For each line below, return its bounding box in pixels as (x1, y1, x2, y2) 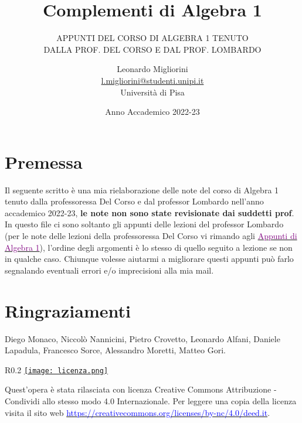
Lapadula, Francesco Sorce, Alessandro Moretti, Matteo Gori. (5, 344, 226, 356)
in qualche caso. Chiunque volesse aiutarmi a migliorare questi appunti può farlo (5, 253, 294, 265)
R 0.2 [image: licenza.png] (5, 363, 108, 376)
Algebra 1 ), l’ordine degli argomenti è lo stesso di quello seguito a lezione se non (5, 241, 293, 253)
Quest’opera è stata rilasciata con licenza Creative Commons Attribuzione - (5, 383, 277, 395)
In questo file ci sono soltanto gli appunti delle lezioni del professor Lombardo (5, 218, 284, 230)
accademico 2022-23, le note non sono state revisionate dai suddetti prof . (5, 206, 294, 219)
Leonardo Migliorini (117, 63, 188, 75)
